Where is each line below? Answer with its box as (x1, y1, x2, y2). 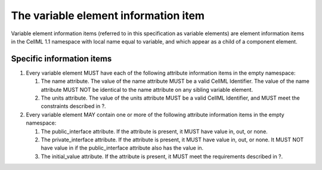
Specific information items (11, 54, 112, 64)
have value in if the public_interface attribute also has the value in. (41, 144, 204, 152)
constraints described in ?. (41, 103, 107, 110)
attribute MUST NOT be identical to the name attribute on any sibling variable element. (41, 86, 253, 93)
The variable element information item (11, 9, 205, 22)
